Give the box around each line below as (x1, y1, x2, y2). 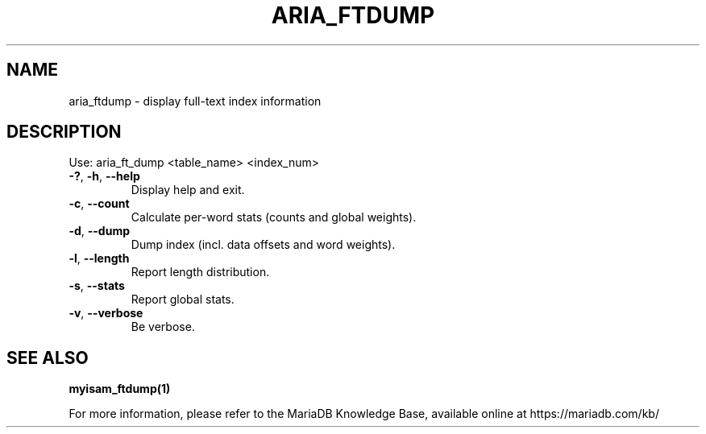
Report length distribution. (131, 265, 270, 279)
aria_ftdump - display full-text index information (69, 93, 322, 108)
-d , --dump (69, 224, 130, 238)
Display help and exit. (131, 183, 245, 197)
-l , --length (69, 251, 130, 266)
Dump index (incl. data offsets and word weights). (131, 238, 396, 252)
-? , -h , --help (69, 169, 140, 184)
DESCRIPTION (6, 122, 122, 143)
